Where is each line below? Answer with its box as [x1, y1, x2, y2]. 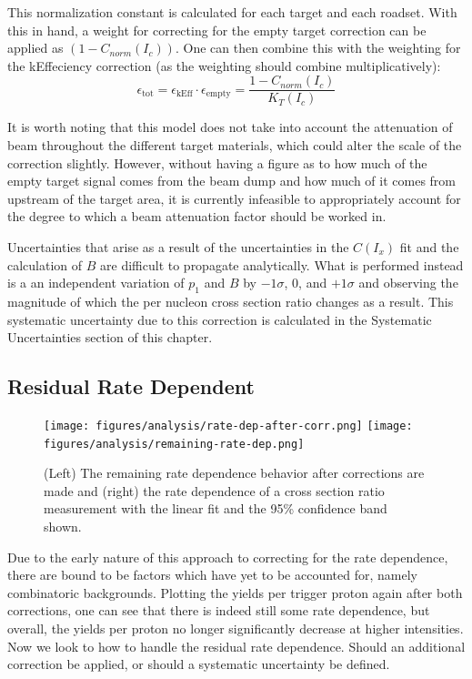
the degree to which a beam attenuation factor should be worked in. [7, 207, 387, 226]
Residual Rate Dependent [7, 372, 255, 400]
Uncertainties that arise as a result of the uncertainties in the [7, 238, 349, 256]
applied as [7, 38, 64, 57]
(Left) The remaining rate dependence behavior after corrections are [44, 463, 425, 482]
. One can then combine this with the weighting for [175, 38, 461, 57]
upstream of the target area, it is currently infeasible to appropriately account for [7, 188, 461, 208]
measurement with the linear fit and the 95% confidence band [44, 499, 387, 518]
